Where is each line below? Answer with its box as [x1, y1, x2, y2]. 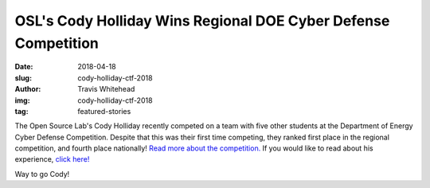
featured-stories [77, 106, 131, 116]
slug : [14, 72, 32, 83]
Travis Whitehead [77, 84, 135, 94]
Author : [14, 84, 41, 94]
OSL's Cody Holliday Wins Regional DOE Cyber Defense [14, 12, 390, 29]
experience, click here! [14, 155, 90, 164]
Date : [14, 62, 33, 72]
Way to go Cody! [14, 169, 70, 178]
